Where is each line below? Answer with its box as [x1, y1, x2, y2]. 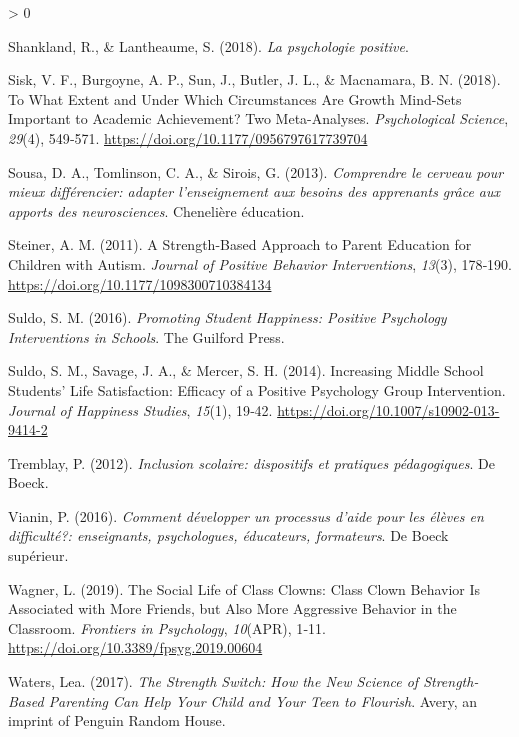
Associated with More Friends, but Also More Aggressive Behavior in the [8, 598, 457, 619]
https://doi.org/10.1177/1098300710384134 [8, 273, 272, 294]
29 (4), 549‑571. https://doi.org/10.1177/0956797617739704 [8, 127, 368, 148]
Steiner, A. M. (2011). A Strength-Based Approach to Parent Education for [8, 234, 472, 255]
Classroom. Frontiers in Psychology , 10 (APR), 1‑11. [8, 617, 326, 638]
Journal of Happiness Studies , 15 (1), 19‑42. [8, 399, 273, 420]
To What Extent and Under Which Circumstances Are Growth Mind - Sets [8, 88, 462, 109]
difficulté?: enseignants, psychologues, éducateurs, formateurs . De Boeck [8, 525, 449, 546]
